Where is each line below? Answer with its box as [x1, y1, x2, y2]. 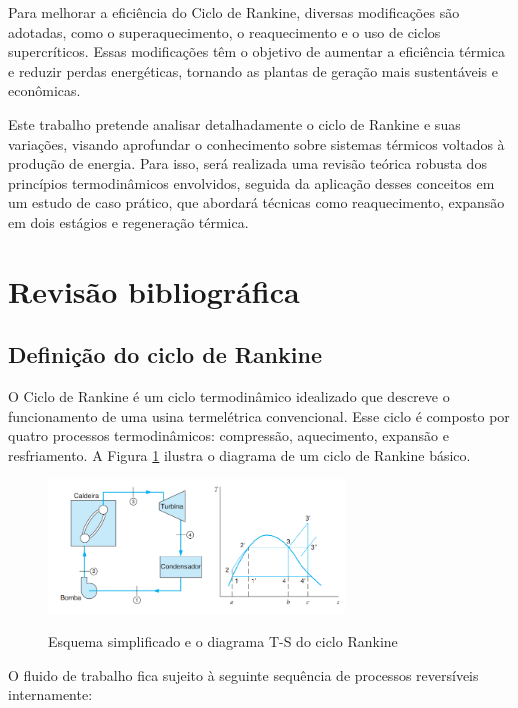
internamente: [8, 684, 93, 705]
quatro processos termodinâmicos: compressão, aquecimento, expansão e [8, 425, 449, 446]
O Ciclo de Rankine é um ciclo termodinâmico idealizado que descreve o [8, 386, 450, 407]
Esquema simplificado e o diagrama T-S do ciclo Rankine [48, 631, 398, 652]
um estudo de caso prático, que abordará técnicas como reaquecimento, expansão [8, 192, 505, 213]
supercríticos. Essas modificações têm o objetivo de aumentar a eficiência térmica [8, 41, 505, 62]
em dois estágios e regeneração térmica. [8, 211, 249, 232]
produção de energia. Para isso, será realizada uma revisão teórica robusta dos [8, 153, 487, 174]
